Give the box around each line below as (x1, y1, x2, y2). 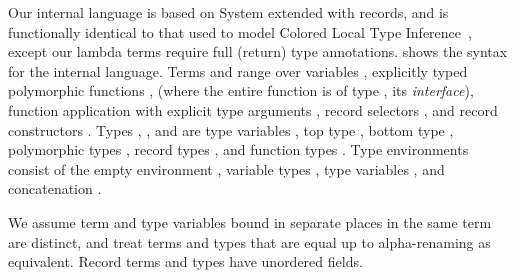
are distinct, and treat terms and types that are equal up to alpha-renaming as (8, 231, 491, 252)
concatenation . (8, 178, 102, 199)
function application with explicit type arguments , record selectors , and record (8, 99, 498, 120)
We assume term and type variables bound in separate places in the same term (8, 211, 492, 232)
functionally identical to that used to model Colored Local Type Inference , (8, 21, 472, 42)
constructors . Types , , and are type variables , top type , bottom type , (8, 119, 454, 140)
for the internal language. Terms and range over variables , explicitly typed (8, 60, 468, 81)
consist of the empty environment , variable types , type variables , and (8, 158, 445, 179)
